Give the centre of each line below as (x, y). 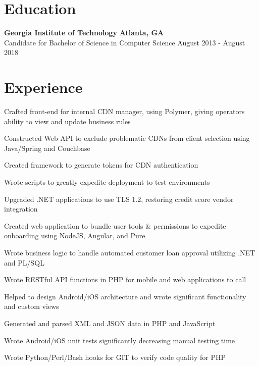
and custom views (32, 306)
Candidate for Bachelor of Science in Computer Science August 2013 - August (125, 42)
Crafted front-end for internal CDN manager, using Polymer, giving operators (124, 111)
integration (21, 209)
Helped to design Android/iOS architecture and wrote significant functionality (125, 296)
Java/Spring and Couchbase (47, 148)
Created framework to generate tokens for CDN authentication (101, 165)
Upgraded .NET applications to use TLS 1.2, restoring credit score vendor (119, 199)
